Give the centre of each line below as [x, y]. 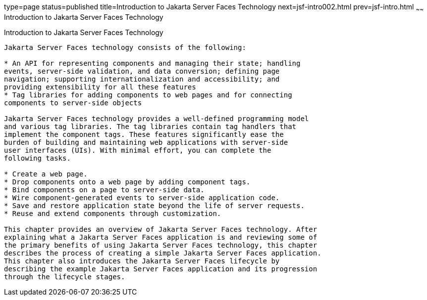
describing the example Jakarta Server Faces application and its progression [161, 269]
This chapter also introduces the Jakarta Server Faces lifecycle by [142, 261]
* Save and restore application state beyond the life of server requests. [154, 205]
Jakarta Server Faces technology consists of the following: [125, 47]
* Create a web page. [46, 174]
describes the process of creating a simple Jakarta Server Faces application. [163, 253]
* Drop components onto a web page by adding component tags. [127, 182]
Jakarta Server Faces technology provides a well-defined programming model [157, 118]
